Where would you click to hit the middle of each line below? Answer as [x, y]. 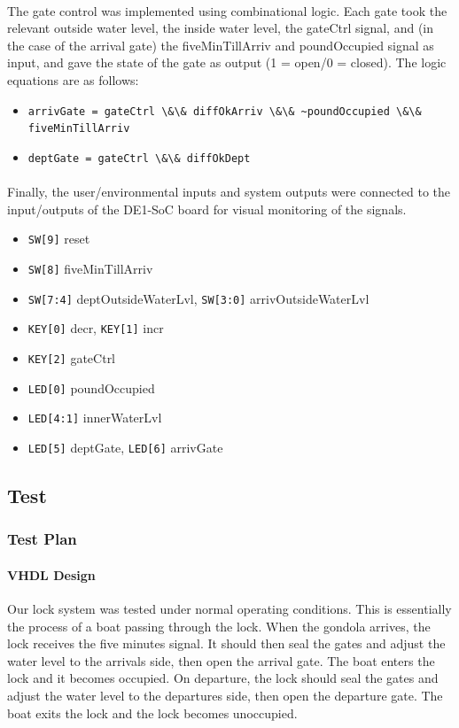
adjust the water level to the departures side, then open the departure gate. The [225, 695]
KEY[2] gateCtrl [72, 357]
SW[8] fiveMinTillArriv [90, 268]
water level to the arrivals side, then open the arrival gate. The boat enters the [221, 660]
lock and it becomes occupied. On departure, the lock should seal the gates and [223, 678]
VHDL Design [51, 574]
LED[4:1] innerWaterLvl [95, 418]
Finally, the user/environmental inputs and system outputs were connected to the [229, 192]
